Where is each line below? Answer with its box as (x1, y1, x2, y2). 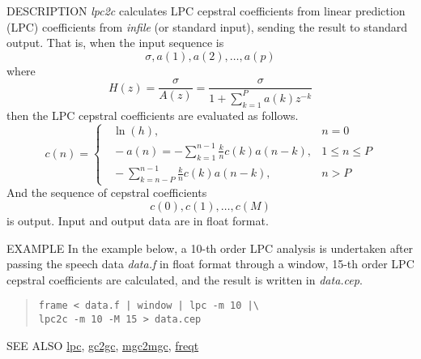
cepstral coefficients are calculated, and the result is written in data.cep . (6, 271, 363, 288)
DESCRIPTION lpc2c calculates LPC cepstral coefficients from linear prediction (6, 2, 406, 19)
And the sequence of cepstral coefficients (6, 184, 207, 201)
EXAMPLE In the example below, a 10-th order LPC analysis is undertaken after (6, 239, 414, 256)
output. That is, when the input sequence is (6, 34, 224, 51)
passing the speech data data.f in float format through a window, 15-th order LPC (6, 255, 415, 272)
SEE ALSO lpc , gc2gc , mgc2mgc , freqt (6, 336, 199, 353)
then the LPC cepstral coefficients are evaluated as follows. (6, 106, 299, 123)
